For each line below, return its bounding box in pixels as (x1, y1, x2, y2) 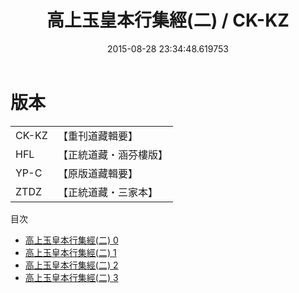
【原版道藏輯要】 (57, 166, 138, 180)
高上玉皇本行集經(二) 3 (24, 271, 119, 283)
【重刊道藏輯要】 (57, 129, 138, 143)
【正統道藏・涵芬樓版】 (57, 147, 168, 161)
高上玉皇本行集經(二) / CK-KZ (46, 9, 290, 32)
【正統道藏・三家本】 (57, 185, 158, 199)
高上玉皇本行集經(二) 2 (24, 259, 119, 271)
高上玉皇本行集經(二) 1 (24, 246, 117, 258)
